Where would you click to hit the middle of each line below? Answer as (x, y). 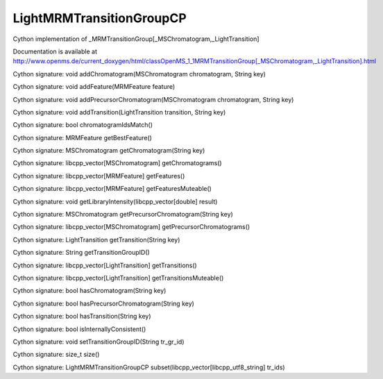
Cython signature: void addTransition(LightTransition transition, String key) (119, 112)
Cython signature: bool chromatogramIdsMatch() (83, 125)
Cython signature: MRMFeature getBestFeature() (83, 137)
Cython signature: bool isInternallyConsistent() (79, 329)
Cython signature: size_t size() (56, 355)
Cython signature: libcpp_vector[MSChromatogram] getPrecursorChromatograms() (131, 227)
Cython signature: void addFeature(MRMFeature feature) (94, 87)
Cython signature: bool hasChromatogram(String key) (90, 291)
